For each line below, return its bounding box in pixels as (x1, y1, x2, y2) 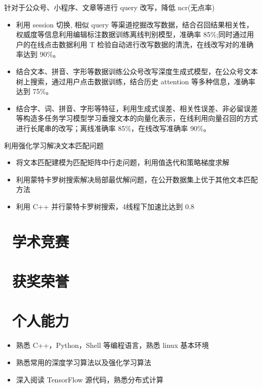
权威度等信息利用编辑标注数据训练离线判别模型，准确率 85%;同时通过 (16, 29, 247, 40)
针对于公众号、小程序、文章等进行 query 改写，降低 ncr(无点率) (4, 2, 215, 12)
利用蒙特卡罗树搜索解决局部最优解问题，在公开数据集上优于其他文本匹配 (16, 174, 258, 184)
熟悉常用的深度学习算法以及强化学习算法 (16, 357, 151, 367)
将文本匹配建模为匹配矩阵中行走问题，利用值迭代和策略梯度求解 (16, 157, 230, 168)
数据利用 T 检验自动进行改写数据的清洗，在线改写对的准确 (58, 39, 254, 49)
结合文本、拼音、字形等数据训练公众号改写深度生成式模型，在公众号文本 (16, 66, 258, 76)
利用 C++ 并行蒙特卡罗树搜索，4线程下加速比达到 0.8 (16, 201, 194, 211)
